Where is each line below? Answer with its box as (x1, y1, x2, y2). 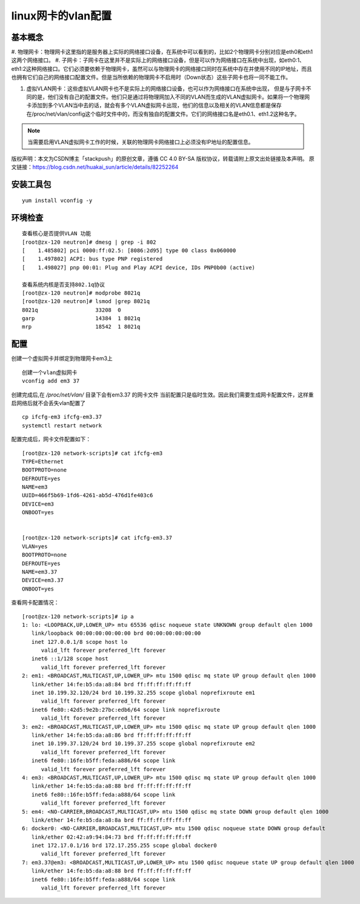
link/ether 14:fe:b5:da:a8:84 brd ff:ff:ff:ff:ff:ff (31, 681, 192, 688)
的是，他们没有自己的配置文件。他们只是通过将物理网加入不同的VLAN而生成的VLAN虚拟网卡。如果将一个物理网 (31, 93, 310, 101)
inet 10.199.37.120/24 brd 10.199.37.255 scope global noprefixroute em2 (31, 740, 256, 747)
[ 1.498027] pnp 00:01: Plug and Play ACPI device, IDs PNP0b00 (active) (22, 264, 256, 271)
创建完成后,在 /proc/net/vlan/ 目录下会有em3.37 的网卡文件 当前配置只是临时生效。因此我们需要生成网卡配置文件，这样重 (11, 391, 315, 398)
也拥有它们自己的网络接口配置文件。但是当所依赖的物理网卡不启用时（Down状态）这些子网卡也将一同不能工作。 (11, 73, 291, 81)
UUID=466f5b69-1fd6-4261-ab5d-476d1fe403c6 (22, 492, 153, 499)
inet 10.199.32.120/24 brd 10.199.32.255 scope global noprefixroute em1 (31, 689, 256, 697)
